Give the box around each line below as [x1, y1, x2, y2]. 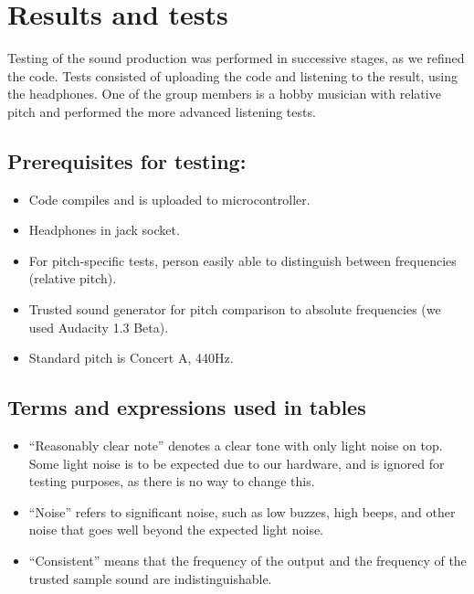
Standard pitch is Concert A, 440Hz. [28, 348, 234, 367]
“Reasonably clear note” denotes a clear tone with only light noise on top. [28, 436, 443, 455]
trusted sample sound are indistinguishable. [28, 568, 272, 588]
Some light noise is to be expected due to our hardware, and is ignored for [28, 453, 445, 472]
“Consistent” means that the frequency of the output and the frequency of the [28, 551, 467, 570]
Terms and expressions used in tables [7, 393, 366, 421]
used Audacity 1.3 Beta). [28, 317, 169, 336]
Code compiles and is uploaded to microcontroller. [28, 189, 311, 208]
